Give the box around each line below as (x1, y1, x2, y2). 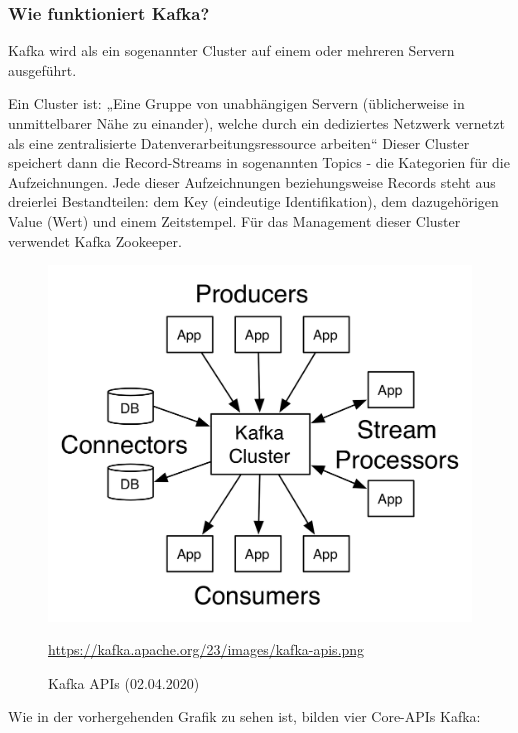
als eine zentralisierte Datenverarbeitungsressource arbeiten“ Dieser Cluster (8, 132, 470, 153)
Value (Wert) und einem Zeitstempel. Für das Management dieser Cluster (8, 210, 461, 231)
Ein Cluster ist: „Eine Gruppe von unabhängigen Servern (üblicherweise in (8, 93, 465, 114)
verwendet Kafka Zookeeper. (8, 230, 182, 251)
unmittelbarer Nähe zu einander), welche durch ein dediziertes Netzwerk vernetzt (8, 113, 505, 133)
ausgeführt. (8, 59, 77, 80)
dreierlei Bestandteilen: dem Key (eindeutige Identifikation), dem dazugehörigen (8, 191, 499, 212)
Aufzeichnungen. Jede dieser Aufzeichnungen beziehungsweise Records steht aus (8, 171, 496, 192)
